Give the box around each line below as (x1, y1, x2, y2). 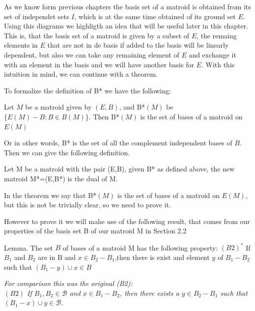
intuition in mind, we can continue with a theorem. (4, 69, 158, 79)
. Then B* (88, 111, 119, 121)
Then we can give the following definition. (4, 147, 130, 157)
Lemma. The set (4, 242, 53, 253)
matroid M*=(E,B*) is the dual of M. (4, 173, 118, 183)
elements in (4, 40, 38, 50)
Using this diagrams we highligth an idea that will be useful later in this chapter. (4, 21, 249, 31)
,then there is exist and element (114, 252, 210, 262)
